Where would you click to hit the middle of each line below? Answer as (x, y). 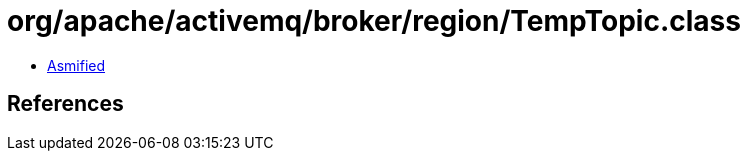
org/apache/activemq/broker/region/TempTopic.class (374, 21)
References (65, 104)
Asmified (76, 65)
